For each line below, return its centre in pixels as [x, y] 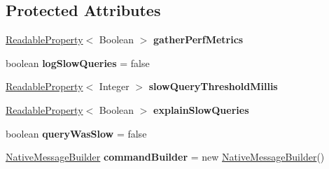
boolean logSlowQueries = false [78, 63]
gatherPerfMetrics [198, 39]
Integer [114, 86]
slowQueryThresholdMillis [213, 86]
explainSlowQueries [201, 109]
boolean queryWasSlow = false [76, 133]
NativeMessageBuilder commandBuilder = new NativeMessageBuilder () [165, 157]
